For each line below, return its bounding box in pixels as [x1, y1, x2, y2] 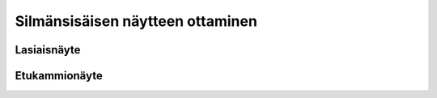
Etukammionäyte [15, 69, 103, 83]
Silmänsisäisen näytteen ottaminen [15, 12, 258, 30]
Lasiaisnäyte [15, 43, 81, 57]
